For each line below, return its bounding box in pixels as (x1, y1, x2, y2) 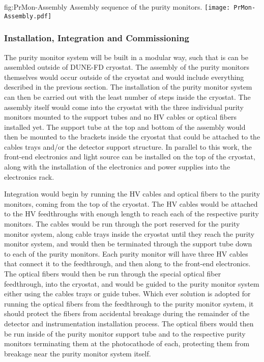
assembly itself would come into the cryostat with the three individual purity (4, 101, 244, 112)
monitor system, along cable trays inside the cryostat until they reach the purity (4, 228, 255, 239)
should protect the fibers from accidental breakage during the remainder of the (4, 308, 250, 319)
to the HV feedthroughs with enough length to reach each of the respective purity (4, 208, 259, 219)
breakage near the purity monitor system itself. (4, 348, 151, 358)
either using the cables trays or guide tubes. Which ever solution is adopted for (4, 288, 251, 299)
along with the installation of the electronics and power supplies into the (4, 161, 230, 172)
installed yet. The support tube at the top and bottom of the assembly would (4, 121, 246, 132)
